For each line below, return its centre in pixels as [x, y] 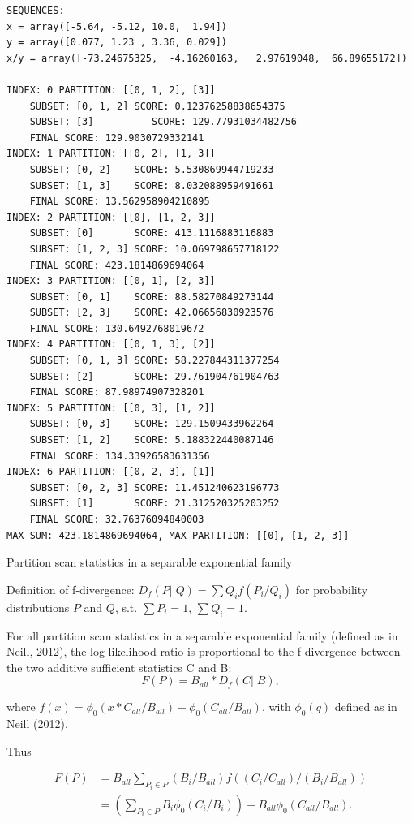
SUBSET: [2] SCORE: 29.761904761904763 [154, 376]
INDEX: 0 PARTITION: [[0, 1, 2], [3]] [111, 90]
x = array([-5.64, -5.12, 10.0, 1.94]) [117, 26]
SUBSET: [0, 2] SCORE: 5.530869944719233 [152, 169]
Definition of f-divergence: [71, 589]
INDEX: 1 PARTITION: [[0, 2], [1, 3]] [111, 154]
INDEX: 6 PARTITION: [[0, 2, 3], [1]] [111, 472]
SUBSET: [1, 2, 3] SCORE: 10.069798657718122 [154, 249]
